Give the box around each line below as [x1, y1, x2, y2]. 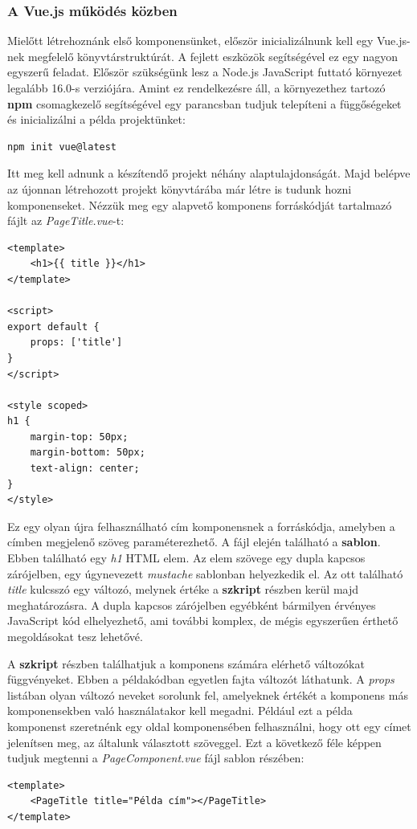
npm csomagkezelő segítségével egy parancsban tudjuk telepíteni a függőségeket [7, 95, 402, 112]
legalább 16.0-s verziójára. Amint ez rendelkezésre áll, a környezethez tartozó [7, 80, 386, 96]
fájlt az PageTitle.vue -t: [7, 212, 125, 229]
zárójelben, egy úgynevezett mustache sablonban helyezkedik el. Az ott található [7, 565, 403, 582]
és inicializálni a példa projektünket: [7, 111, 186, 128]
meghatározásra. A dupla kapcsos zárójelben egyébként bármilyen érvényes [7, 596, 376, 613]
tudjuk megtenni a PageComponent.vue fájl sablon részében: [7, 749, 305, 766]
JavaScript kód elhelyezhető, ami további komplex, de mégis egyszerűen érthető [7, 612, 399, 629]
